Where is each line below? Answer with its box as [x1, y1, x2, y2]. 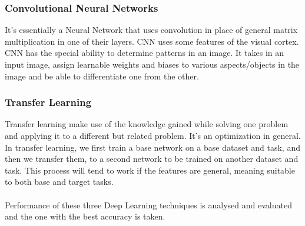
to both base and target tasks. [5, 175, 114, 188]
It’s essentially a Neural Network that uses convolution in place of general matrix [5, 24, 298, 36]
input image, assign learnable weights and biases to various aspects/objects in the [5, 58, 300, 70]
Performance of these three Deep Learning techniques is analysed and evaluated [5, 198, 292, 211]
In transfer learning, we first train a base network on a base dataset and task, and [5, 141, 300, 153]
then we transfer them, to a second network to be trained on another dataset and [5, 152, 299, 165]
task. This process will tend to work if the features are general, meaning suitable [5, 164, 295, 176]
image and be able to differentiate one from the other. [5, 69, 199, 82]
